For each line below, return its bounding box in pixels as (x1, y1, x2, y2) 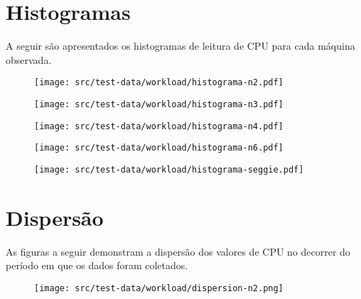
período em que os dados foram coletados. (6, 258, 188, 273)
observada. (6, 52, 52, 67)
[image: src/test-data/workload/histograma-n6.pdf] (34, 143, 284, 153)
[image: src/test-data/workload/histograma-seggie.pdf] (34, 164, 304, 175)
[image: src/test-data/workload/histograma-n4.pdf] (34, 121, 284, 131)
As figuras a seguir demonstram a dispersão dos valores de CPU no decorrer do (6, 244, 350, 259)
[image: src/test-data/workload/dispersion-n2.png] (34, 283, 284, 293)
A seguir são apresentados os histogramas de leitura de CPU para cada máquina (6, 38, 355, 53)
